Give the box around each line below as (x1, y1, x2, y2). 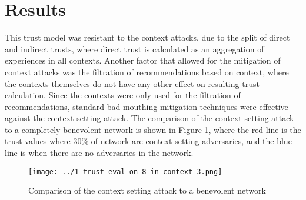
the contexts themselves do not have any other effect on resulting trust (5, 77, 260, 89)
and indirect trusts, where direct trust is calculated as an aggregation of (5, 42, 264, 55)
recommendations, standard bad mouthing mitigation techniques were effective (5, 100, 288, 112)
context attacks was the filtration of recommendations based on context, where (5, 65, 289, 78)
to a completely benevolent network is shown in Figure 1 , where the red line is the (5, 123, 301, 135)
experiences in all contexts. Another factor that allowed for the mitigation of (5, 54, 281, 66)
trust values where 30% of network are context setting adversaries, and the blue (5, 135, 292, 147)
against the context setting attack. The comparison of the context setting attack (5, 112, 294, 124)
